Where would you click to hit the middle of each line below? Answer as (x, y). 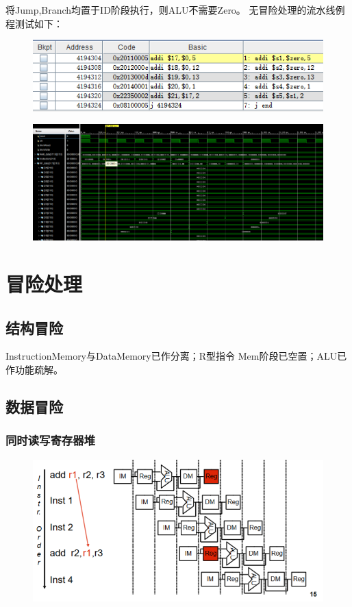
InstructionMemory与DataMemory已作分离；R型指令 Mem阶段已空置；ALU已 (176, 356)
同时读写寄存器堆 (50, 440)
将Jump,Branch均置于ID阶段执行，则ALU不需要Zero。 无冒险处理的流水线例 (175, 10)
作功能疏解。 (34, 369)
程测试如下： (34, 23)
